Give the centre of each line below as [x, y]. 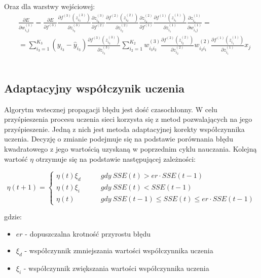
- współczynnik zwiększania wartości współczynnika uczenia [116, 268]
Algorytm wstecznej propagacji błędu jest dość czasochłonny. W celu [111, 109]
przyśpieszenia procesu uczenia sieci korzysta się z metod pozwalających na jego [128, 119]
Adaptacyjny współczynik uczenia [94, 88]
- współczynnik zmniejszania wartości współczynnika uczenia [119, 250]
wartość [16, 158]
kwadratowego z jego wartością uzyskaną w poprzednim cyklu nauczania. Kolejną [130, 148]
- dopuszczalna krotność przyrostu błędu [88, 233]
